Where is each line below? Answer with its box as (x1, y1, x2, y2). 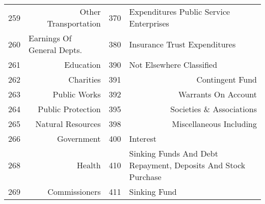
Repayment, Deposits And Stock (129, 159, 246, 171)
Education (64, 59, 101, 70)
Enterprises (129, 17, 169, 29)
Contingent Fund (196, 73, 257, 85)
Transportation (47, 17, 101, 29)
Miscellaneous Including (172, 118, 257, 130)
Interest (129, 133, 157, 144)
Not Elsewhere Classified (129, 59, 218, 70)
